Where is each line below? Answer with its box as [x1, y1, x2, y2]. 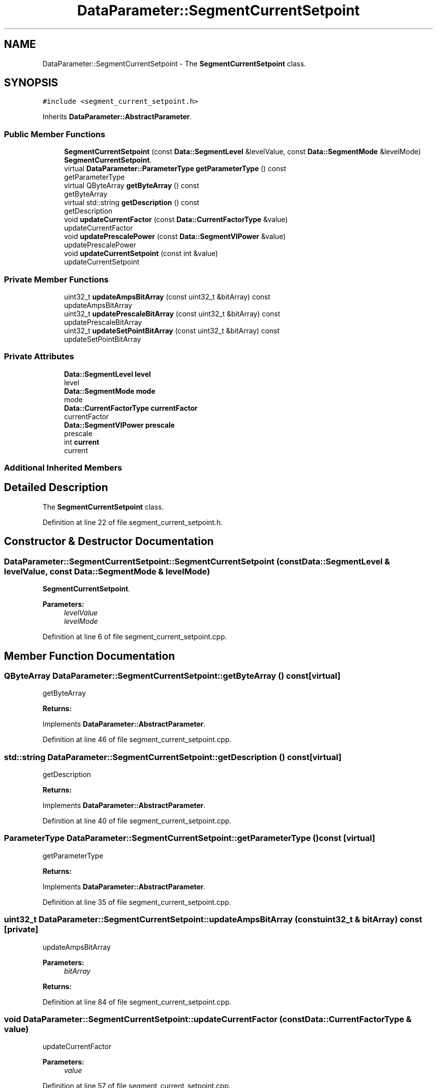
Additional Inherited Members [4, 463, 122, 473]
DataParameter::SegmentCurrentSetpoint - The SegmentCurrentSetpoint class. [42, 59, 306, 68]
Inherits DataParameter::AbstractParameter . [42, 112, 192, 121]
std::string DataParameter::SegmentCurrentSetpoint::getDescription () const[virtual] [4, 752, 342, 762]
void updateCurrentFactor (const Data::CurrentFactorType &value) [64, 215, 288, 224]
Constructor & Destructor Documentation [4, 535, 214, 548]
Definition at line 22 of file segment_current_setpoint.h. [42, 518, 223, 527]
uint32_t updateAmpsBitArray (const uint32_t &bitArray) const [64, 292, 270, 301]
